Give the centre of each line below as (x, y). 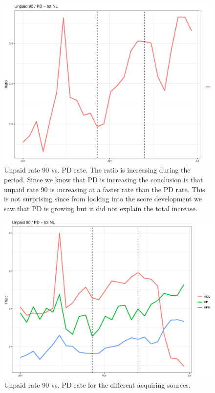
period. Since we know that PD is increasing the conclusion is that (104, 180)
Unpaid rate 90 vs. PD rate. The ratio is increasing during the (97, 170)
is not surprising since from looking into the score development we (103, 199)
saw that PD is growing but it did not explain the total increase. (101, 208)
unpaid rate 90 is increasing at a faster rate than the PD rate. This (105, 189)
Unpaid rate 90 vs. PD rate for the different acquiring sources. (97, 384)
